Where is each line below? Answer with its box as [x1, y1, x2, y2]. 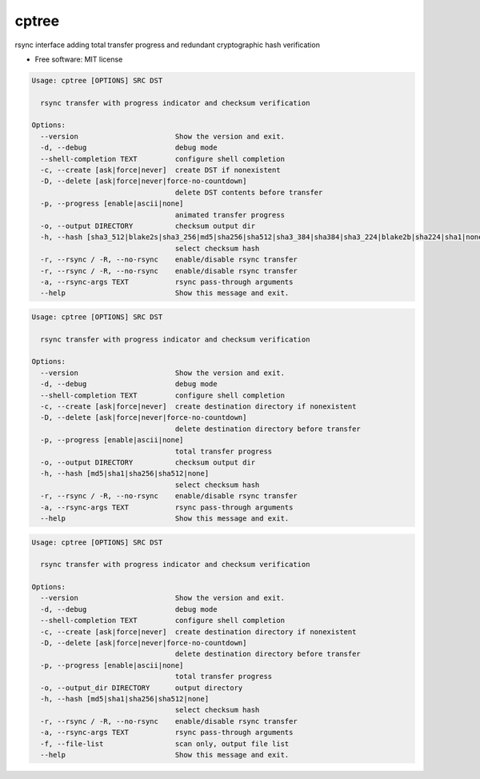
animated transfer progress [174, 210, 286, 219]
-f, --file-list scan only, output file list [40, 739, 290, 748]
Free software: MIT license [34, 54, 123, 64]
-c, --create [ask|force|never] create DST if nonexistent [40, 166, 281, 175]
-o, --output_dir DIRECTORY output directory [40, 683, 243, 692]
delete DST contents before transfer [174, 188, 323, 197]
